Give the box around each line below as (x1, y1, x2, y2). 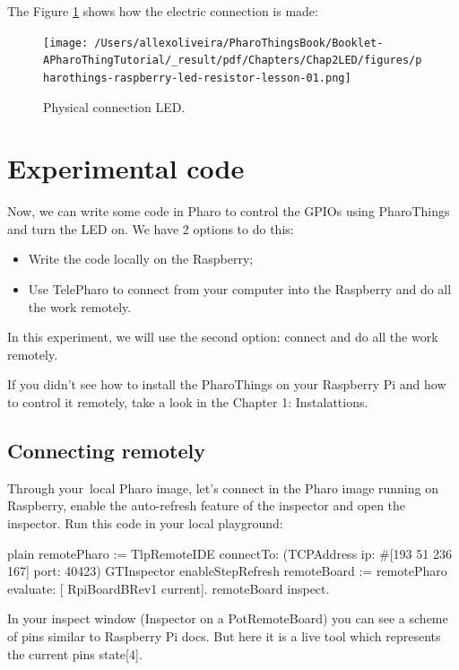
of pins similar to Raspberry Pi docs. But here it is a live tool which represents (7, 626, 441, 645)
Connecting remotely (7, 437, 205, 465)
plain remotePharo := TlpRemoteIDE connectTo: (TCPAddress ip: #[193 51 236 (7, 544, 452, 562)
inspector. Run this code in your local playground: (7, 514, 283, 533)
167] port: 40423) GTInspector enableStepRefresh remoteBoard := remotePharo (7, 561, 447, 580)
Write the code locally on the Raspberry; (28, 249, 254, 268)
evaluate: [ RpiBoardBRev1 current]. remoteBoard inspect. (7, 579, 330, 597)
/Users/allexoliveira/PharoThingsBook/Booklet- (94, 36, 384, 49)
